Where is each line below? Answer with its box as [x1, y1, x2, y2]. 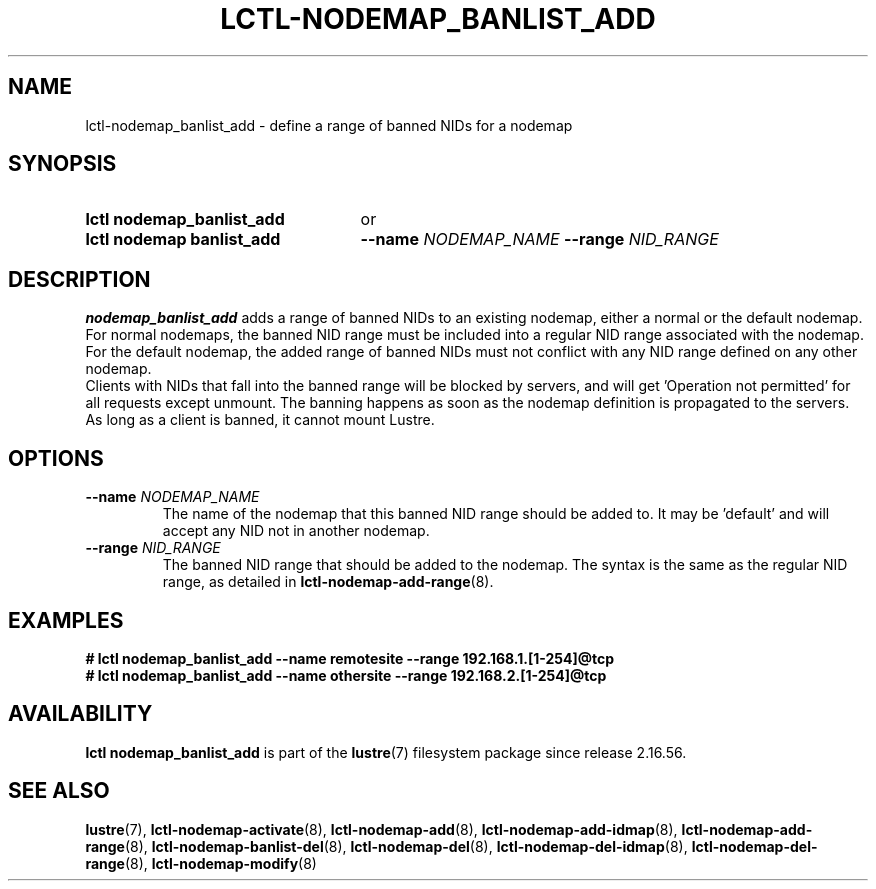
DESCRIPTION [8, 266, 151, 292]
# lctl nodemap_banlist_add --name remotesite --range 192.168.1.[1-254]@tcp [85, 649, 615, 667]
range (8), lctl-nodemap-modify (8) [85, 854, 317, 872]
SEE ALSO [8, 778, 110, 804]
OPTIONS [8, 445, 104, 471]
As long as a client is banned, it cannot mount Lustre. [85, 411, 435, 429]
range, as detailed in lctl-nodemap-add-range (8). [162, 573, 494, 591]
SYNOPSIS [8, 151, 117, 177]
